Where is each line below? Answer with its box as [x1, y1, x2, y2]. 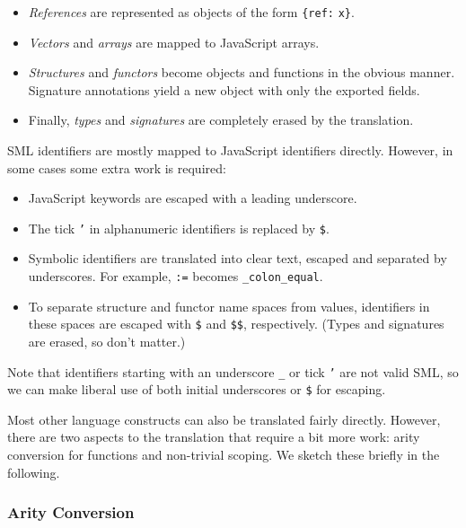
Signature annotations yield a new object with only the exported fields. [28, 80, 420, 99]
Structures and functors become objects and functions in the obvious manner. [28, 63, 455, 82]
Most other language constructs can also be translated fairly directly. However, [7, 409, 441, 428]
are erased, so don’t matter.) [28, 331, 186, 350]
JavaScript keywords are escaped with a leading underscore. [28, 189, 357, 207]
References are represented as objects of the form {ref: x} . [28, 3, 355, 21]
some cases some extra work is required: [7, 158, 226, 177]
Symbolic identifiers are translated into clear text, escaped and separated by [28, 249, 447, 268]
